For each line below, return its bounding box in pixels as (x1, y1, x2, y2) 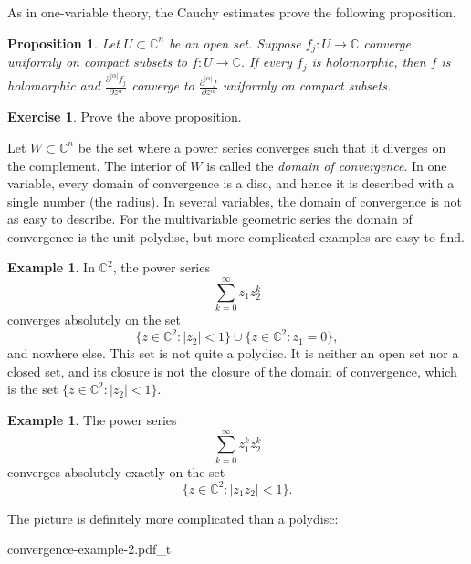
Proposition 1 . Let (7, 33, 120, 52)
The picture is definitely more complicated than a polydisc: (7, 508, 339, 527)
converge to (131, 76, 194, 95)
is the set (7, 379, 58, 399)
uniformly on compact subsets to (7, 52, 187, 71)
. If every (240, 52, 292, 71)
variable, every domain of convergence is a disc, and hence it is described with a (7, 174, 455, 193)
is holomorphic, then (311, 52, 426, 71)
